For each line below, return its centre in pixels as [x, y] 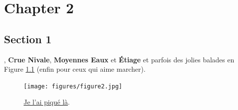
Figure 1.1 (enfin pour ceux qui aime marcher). [75, 69]
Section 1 [28, 39]
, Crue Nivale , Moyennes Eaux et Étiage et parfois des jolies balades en [119, 59]
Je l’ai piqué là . [47, 102]
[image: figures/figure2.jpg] [73, 86]
